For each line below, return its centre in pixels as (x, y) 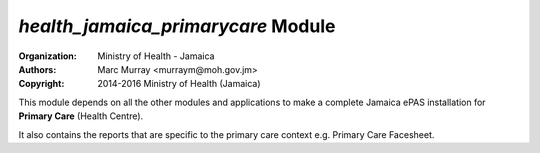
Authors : (37, 69)
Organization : (47, 56)
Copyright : (41, 84)
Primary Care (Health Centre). (81, 116)
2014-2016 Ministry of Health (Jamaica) (179, 84)
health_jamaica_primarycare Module (177, 26)
